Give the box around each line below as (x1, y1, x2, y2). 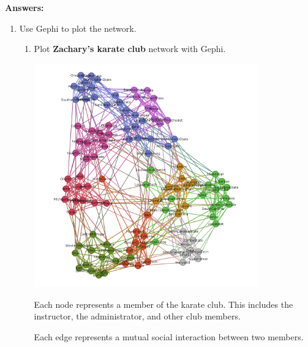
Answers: (5, 1, 44, 13)
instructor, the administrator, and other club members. (34, 310, 241, 323)
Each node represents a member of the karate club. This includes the (34, 297, 293, 310)
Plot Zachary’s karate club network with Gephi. (34, 42, 226, 55)
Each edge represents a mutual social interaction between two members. (34, 330, 304, 343)
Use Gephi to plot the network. (19, 21, 137, 34)
